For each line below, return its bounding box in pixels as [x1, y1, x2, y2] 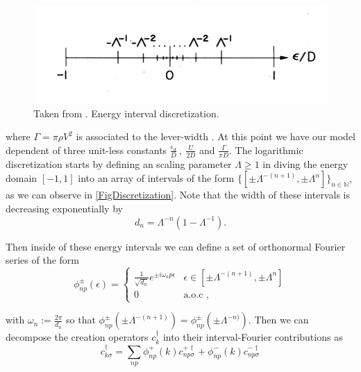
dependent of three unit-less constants [6, 142, 167, 157]
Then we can [254, 312, 309, 327]
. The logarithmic [229, 142, 303, 157]
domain [6, 171, 37, 185]
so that [66, 312, 96, 327]
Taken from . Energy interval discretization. [33, 105, 219, 120]
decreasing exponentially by [6, 201, 123, 215]
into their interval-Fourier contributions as [162, 330, 343, 344]
